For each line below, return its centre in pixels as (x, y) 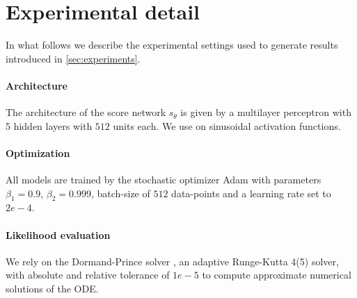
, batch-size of (120, 193)
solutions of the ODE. (52, 289)
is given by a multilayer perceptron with (266, 112)
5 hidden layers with (49, 125)
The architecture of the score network (86, 112)
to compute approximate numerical (277, 275)
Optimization (38, 152)
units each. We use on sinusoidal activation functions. (227, 125)
